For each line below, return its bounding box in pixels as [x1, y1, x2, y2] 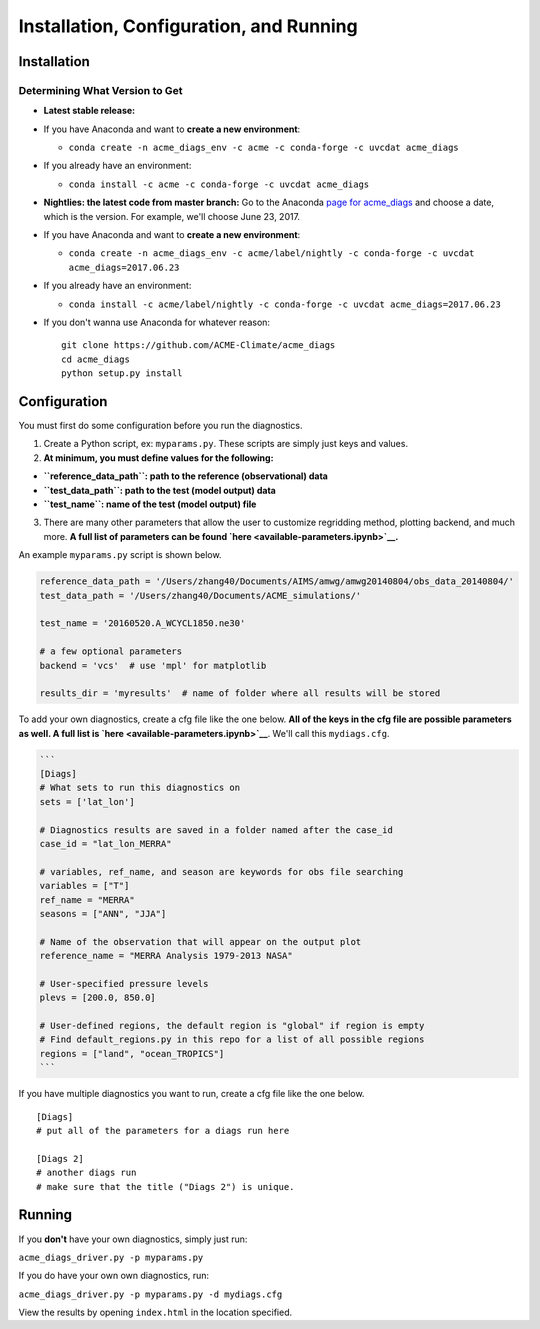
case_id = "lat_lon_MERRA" [39, 838, 172, 850]
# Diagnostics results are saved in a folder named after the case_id [39, 824, 394, 835]
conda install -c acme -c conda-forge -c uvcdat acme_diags [68, 178, 370, 190]
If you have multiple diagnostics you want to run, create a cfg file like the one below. [18, 1088, 365, 1100]
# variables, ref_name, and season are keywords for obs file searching [39, 866, 404, 877]
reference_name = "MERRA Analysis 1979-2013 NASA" [39, 950, 294, 962]
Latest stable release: [43, 105, 136, 117]
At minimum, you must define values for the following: [43, 451, 274, 464]
